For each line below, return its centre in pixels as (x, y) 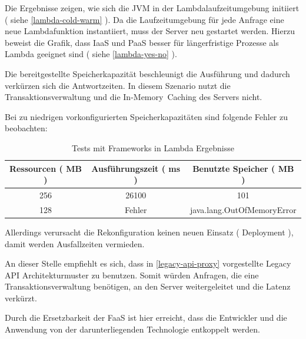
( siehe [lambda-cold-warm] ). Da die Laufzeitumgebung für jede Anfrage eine (144, 19)
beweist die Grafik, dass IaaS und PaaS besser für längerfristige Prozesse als (142, 42)
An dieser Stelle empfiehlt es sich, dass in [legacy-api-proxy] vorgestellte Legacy (148, 263)
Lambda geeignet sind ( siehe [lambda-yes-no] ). (91, 54)
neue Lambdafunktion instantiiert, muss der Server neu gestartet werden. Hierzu (150, 31)
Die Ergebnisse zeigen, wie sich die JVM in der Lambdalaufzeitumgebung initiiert (152, 8)
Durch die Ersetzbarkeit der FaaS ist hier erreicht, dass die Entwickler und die (146, 318)
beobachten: (26, 128)
